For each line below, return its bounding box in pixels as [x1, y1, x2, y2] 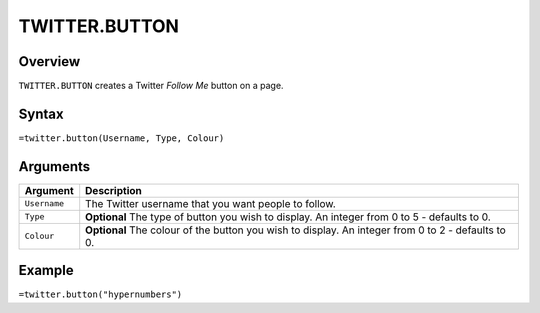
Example [18, 262, 74, 279]
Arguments [18, 158, 91, 175]
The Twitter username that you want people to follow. [85, 196, 337, 210]
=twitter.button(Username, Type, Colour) [18, 132, 225, 144]
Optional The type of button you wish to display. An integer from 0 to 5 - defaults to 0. [85, 210, 492, 224]
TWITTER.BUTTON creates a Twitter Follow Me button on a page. [18, 80, 284, 92]
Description [85, 183, 142, 197]
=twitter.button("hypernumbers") [18, 289, 183, 300]
